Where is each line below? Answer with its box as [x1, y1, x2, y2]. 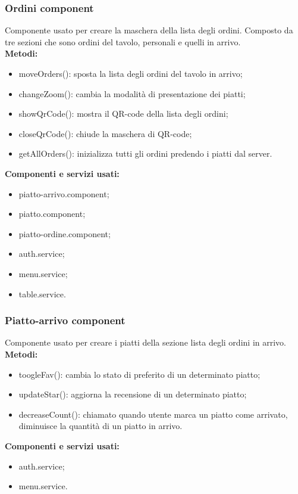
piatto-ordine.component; [18, 227, 111, 240]
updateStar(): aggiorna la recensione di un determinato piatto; [18, 388, 247, 400]
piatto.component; [18, 207, 86, 220]
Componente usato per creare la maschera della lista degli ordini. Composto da [5, 24, 293, 36]
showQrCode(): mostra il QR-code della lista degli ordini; [18, 107, 228, 120]
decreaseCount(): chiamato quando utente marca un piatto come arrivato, [18, 408, 288, 420]
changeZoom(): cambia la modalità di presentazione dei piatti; [18, 87, 246, 100]
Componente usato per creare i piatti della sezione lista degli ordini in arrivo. [5, 336, 286, 349]
